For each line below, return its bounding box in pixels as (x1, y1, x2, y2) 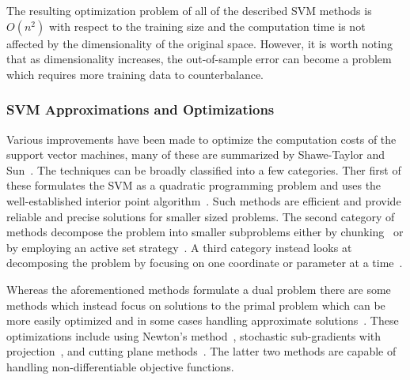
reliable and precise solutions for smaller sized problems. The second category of (6, 208, 395, 224)
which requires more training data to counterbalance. (6, 66, 264, 82)
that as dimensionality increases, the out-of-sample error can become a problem (6, 51, 392, 67)
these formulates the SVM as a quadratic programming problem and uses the (6, 177, 382, 194)
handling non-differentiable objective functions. (6, 358, 234, 374)
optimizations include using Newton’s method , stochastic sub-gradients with (6, 327, 382, 344)
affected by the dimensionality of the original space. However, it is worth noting (6, 35, 393, 51)
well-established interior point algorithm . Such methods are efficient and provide (6, 192, 401, 209)
